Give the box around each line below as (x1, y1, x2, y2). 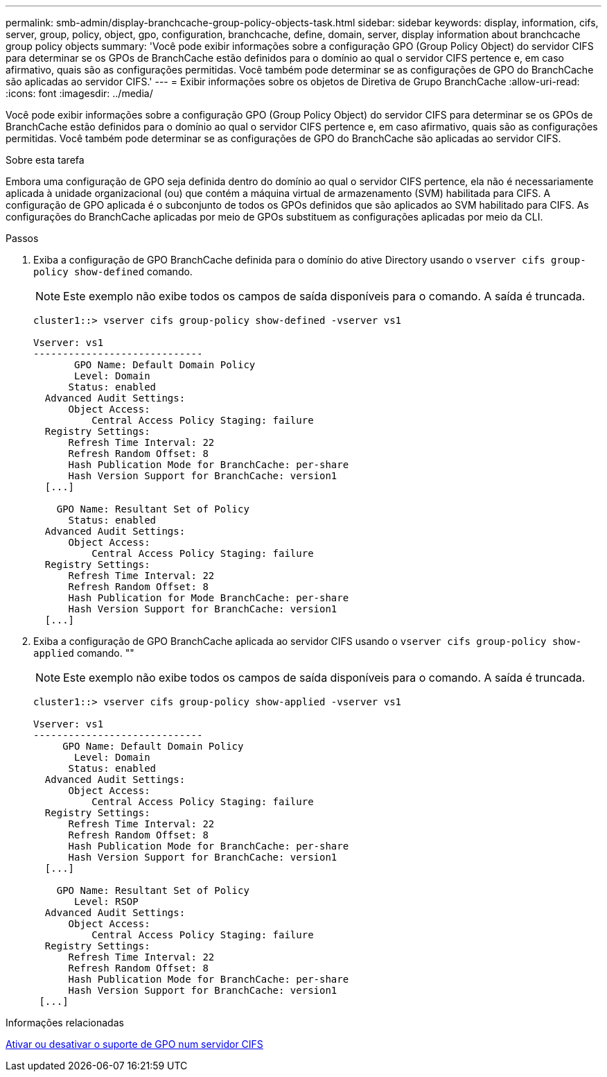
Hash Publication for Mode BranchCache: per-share (68, 592, 349, 603)
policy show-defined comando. (33, 266, 193, 277)
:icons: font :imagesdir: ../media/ (6, 87, 153, 99)
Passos (6, 232, 39, 244)
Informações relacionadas (6, 1017, 124, 1028)
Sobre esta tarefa (6, 154, 85, 166)
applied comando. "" (33, 647, 134, 659)
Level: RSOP (74, 896, 139, 907)
